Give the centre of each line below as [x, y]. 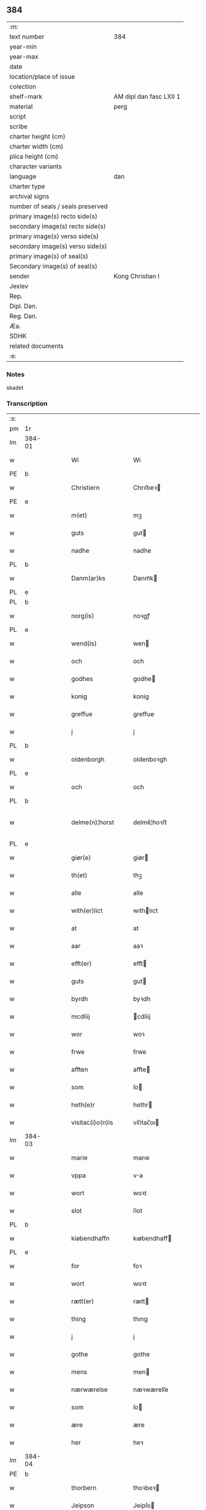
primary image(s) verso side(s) [54, 236]
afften [80, 1070]
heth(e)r [83, 1105]
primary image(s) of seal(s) [49, 256]
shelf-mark [26, 96]
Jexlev [19, 286]
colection [23, 87]
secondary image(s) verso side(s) [58, 246]
